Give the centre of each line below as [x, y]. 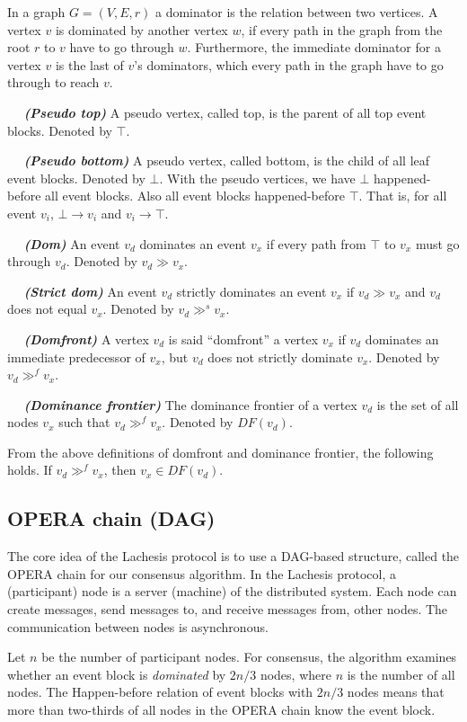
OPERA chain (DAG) [111, 518]
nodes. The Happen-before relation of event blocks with [160, 692]
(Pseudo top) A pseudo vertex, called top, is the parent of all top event [225, 112]
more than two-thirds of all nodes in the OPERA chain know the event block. [221, 710]
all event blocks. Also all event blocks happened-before [195, 196]
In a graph [36, 12]
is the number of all [401, 674]
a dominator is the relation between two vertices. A [297, 12]
